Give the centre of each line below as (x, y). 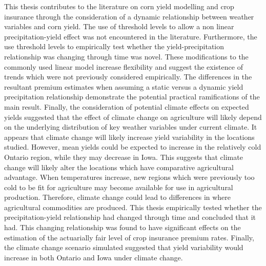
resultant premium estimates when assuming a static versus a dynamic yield (124, 86)
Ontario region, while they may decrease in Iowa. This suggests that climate (124, 157)
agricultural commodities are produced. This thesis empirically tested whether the (133, 207)
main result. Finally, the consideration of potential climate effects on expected (127, 106)
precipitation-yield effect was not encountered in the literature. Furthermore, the (131, 36)
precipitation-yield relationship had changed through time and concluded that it (130, 217)
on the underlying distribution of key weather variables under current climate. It (131, 127)
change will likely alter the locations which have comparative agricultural (119, 167)
